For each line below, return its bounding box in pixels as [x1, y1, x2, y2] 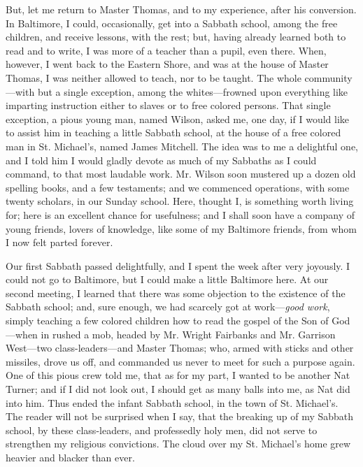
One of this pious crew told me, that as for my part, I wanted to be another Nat [6, 368, 350, 382]
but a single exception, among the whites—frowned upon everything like [37, 84, 348, 99]
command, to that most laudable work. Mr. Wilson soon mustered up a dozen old [6, 166, 356, 181]
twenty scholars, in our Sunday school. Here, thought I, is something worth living [6, 194, 354, 208]
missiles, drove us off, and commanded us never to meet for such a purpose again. [6, 354, 355, 368]
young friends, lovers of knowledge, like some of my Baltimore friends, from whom [6, 221, 357, 236]
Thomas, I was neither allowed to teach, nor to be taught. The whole [6, 70, 301, 85]
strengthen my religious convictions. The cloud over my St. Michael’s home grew [6, 436, 351, 451]
